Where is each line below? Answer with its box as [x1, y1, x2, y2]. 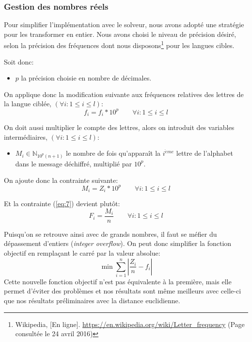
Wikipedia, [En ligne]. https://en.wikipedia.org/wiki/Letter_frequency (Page [15, 319, 245, 329]
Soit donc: [4, 56, 34, 66]
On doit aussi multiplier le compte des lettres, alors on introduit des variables [4, 122, 235, 132]
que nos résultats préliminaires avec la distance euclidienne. [4, 295, 180, 306]
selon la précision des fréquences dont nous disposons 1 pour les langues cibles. [4, 39, 235, 50]
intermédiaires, [4, 131, 47, 142]
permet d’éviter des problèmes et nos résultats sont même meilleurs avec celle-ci [4, 286, 241, 296]
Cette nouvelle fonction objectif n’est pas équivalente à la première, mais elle [4, 276, 232, 286]
